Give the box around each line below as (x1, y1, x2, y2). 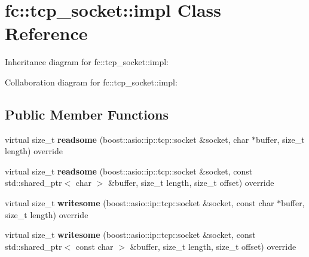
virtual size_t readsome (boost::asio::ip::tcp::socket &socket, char (5, 133, 249, 145)
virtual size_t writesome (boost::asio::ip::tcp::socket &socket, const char (5, 197, 274, 209)
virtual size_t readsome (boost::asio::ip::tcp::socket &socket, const (5, 164, 253, 177)
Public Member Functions (5, 105, 169, 123)
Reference (5, 21, 88, 45)
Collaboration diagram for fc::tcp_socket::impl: (5, 75, 178, 88)
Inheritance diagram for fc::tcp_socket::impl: (5, 56, 169, 68)
